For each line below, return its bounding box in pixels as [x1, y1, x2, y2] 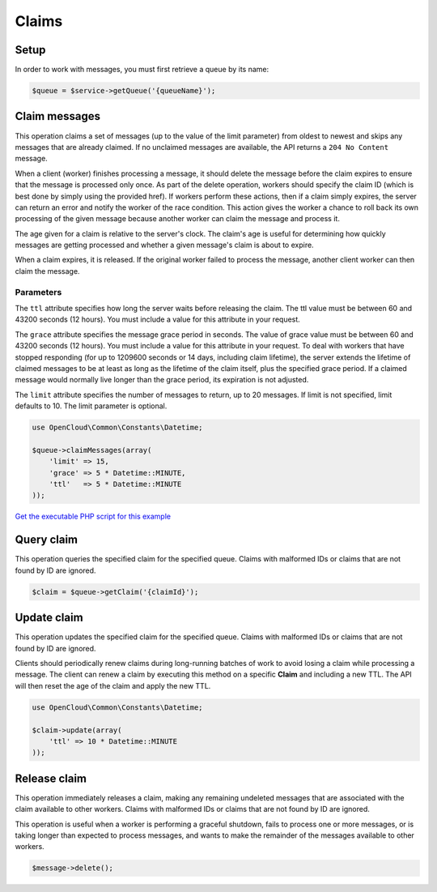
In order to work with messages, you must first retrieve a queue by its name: [15, 65, 269, 75]
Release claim [15, 771, 87, 785]
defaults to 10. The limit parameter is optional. [15, 401, 168, 411]
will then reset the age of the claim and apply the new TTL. [15, 681, 211, 690]
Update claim [15, 611, 84, 625]
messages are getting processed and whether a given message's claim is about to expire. [15, 240, 315, 250]
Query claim [15, 533, 78, 547]
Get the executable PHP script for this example [15, 511, 172, 522]
